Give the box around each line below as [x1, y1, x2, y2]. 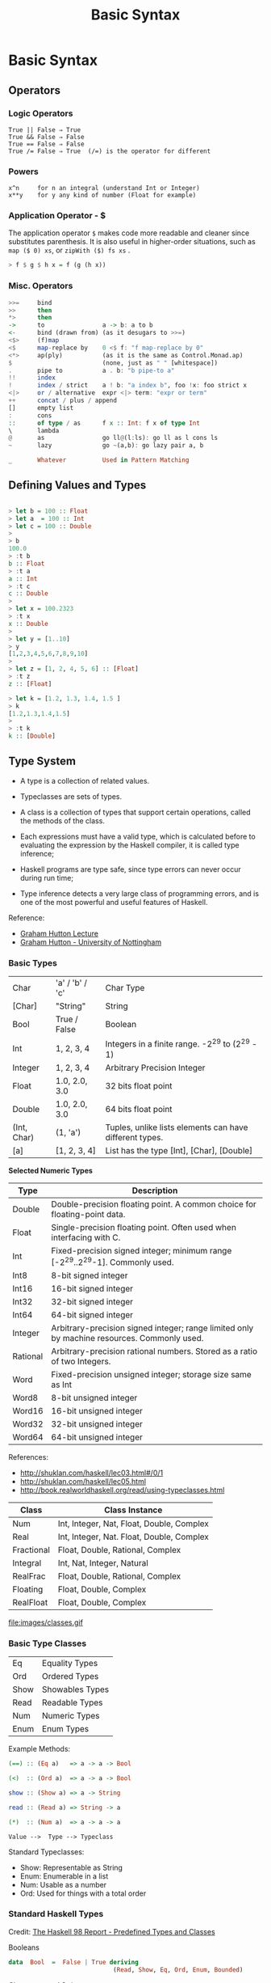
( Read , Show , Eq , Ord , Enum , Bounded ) [112, 1965, 244, 1974]
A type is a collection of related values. [19, 776, 150, 785]
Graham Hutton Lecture [19, 928, 99, 938]
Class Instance [104, 1504, 163, 1516]
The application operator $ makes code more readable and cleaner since [8, 228, 250, 238]
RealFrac [12, 1571, 46, 1582]
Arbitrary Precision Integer [105, 1062, 206, 1073]
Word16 [12, 1405, 44, 1416]
